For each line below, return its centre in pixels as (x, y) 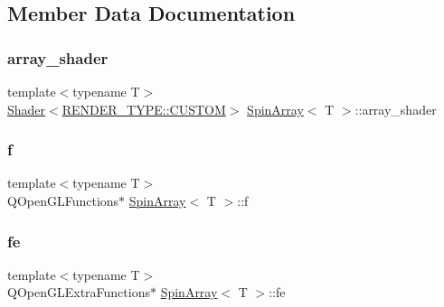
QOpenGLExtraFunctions (79, 292)
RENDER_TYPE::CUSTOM (144, 109)
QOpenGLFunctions (63, 200)
